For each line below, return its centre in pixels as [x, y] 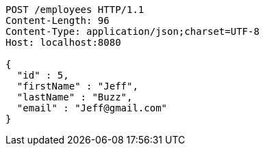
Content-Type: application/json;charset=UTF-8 [132, 31]
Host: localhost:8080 [63, 42]
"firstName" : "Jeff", [77, 86]
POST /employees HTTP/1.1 [75, 10]
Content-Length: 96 [58, 20]
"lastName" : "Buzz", [75, 97]
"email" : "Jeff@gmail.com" [92, 108]
